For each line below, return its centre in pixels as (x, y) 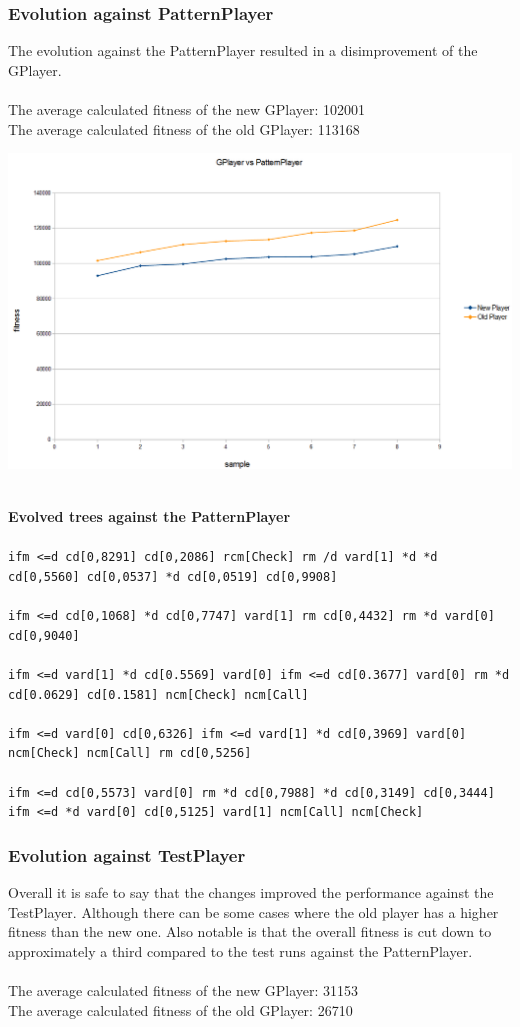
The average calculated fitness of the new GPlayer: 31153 (183, 990)
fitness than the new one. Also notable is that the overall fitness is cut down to (250, 931)
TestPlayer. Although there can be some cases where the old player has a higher (253, 911)
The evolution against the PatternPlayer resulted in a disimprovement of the (243, 50)
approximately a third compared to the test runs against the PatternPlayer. (240, 950)
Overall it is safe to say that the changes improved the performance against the (251, 892)
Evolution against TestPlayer (127, 854)
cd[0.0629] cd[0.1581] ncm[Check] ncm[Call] (158, 694)
